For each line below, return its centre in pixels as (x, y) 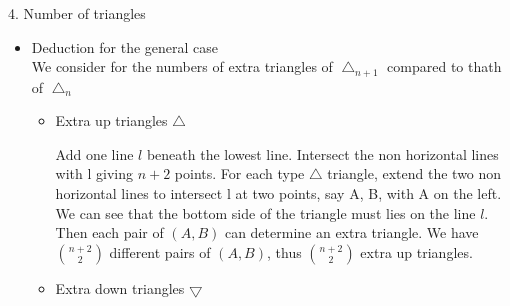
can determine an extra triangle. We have (351, 232)
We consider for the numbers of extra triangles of (182, 66)
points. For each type (239, 173)
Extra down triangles (120, 287)
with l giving (94, 173)
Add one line (94, 153)
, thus (284, 251)
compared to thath (444, 66)
